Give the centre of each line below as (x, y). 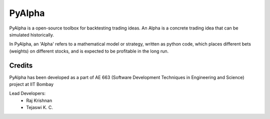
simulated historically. (32, 34)
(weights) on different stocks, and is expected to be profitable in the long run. (89, 51)
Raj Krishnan (39, 100)
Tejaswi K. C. (40, 107)
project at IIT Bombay (31, 84)
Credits (21, 65)
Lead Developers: (27, 93)
